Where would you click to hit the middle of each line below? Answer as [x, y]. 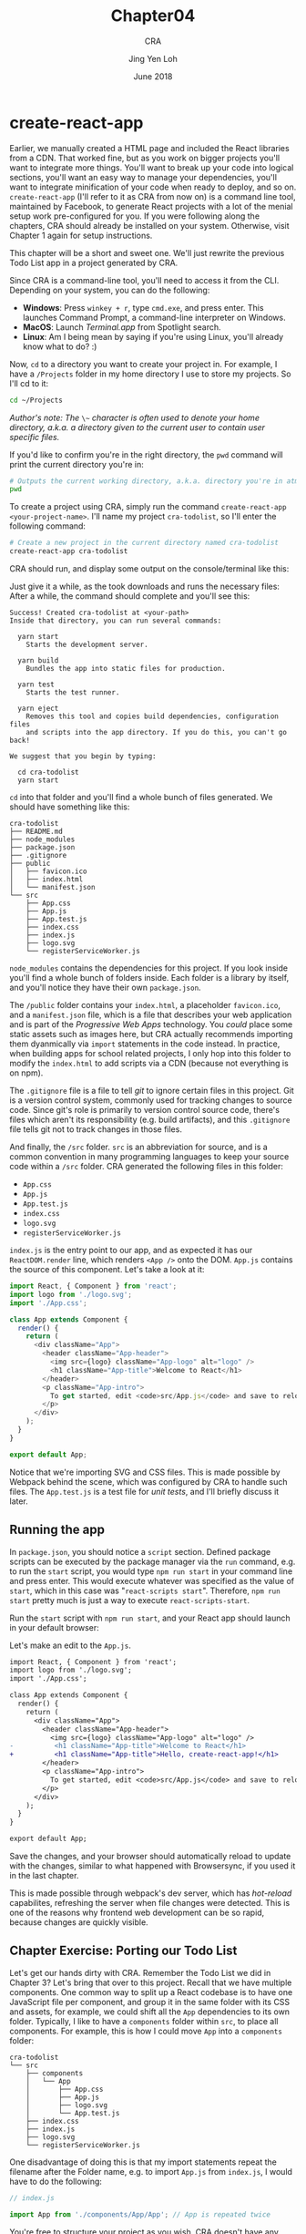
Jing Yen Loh [153, 58]
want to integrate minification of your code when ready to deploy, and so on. [153, 187]
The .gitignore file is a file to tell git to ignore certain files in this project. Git [152, 1091]
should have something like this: [70, 807]
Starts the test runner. [73, 693]
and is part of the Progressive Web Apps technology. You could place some [151, 1024]
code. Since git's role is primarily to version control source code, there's [145, 1110]
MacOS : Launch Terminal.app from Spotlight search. [122, 327]
